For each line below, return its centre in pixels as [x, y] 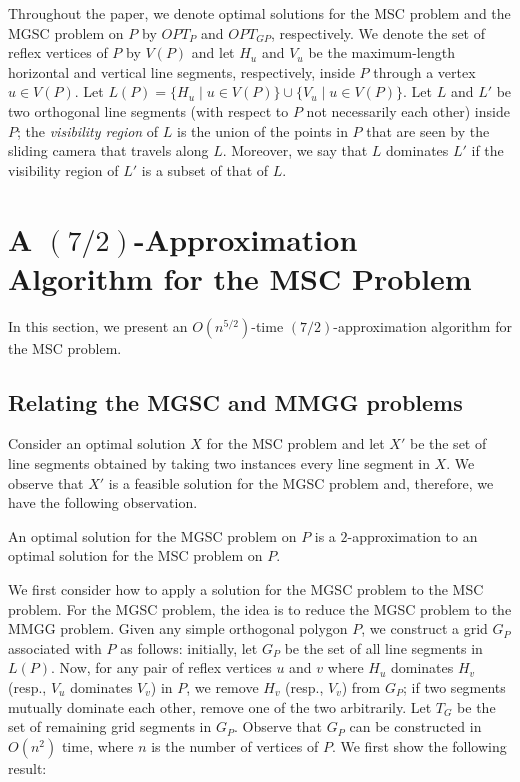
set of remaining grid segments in [110, 726]
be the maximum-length [381, 52]
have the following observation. [103, 502]
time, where [97, 745]
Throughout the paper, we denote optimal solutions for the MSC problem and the [259, 13]
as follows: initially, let [189, 647]
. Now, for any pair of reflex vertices [161, 667]
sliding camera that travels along [108, 150]
